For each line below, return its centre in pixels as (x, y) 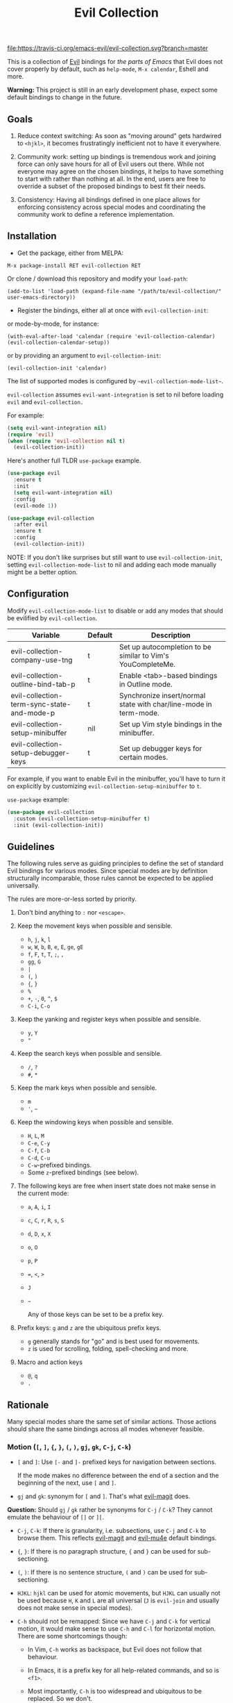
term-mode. (139, 713)
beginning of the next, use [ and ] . (67, 1483)
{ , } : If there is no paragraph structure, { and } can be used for (106, 1552)
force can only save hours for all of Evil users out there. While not (111, 164)
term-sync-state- (41, 704)
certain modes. (144, 757)
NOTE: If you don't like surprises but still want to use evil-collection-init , (115, 557)
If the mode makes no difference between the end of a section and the (118, 1476)
